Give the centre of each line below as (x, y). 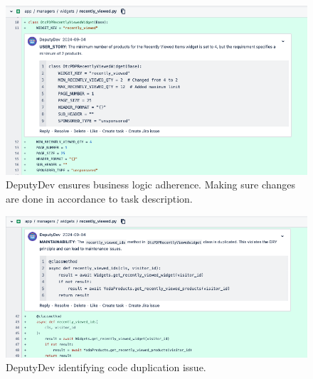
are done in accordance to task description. (99, 198)
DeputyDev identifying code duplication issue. (106, 367)
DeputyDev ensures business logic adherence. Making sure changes (151, 185)
